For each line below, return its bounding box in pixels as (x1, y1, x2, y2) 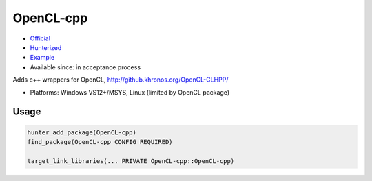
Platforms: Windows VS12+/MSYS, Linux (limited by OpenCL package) (30, 88, 230, 96)
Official (30, 34, 51, 43)
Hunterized (30, 43, 62, 51)
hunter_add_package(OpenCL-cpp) (27, 128, 137, 136)
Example (30, 53, 55, 62)
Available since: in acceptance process (30, 62, 141, 71)
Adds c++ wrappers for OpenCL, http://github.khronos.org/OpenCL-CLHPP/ (12, 75, 229, 84)
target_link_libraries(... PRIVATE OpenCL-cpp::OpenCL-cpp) (27, 157, 235, 165)
